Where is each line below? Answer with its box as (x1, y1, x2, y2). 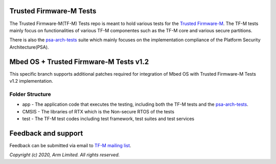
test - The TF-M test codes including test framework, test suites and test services (22, 115, 194, 122)
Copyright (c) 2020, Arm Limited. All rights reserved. (9, 152, 120, 158)
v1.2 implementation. (9, 78, 53, 84)
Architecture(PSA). (9, 44, 49, 50)
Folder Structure (9, 90, 51, 98)
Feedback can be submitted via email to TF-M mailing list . (9, 142, 131, 148)
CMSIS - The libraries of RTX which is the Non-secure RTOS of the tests (22, 108, 175, 114)
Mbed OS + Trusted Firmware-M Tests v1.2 (9, 57, 149, 66)
